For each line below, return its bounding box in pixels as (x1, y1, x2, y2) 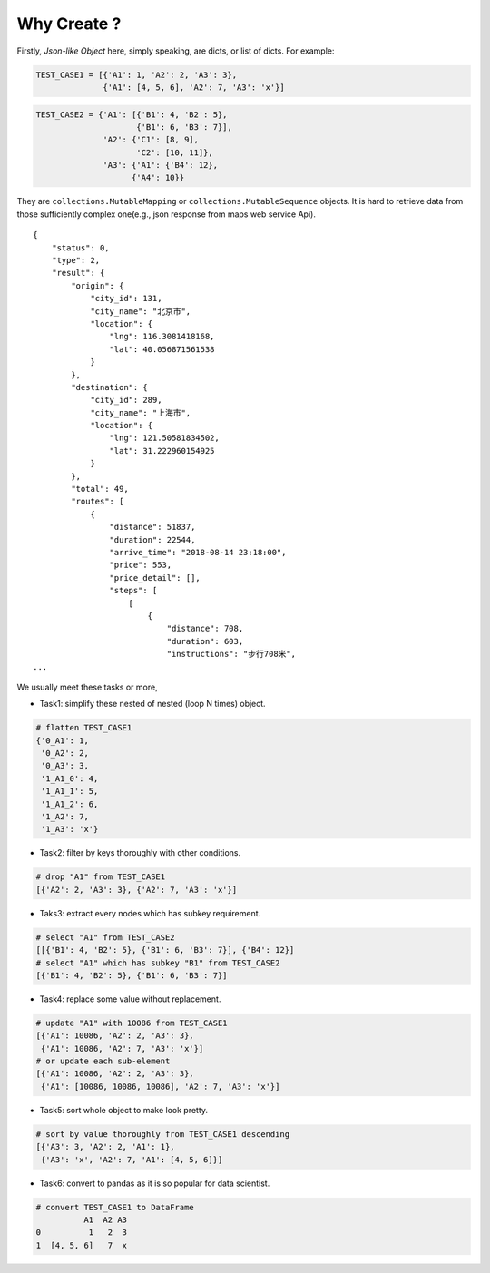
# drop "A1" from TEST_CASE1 (35, 872, 166, 882)
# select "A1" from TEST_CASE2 (35, 932, 176, 943)
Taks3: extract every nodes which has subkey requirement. (39, 907, 261, 918)
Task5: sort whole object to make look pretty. (39, 1104, 209, 1115)
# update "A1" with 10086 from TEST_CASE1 (35, 1017, 228, 1028)
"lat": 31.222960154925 (109, 446, 215, 455)
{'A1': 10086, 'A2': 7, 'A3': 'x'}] (41, 1043, 204, 1053)
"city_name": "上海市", (90, 407, 191, 417)
